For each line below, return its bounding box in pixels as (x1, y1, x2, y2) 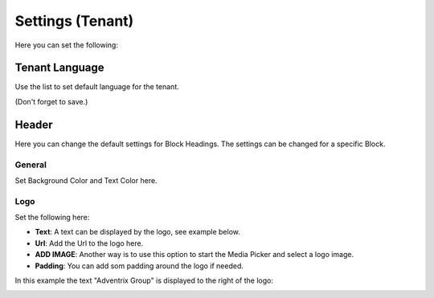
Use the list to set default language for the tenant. (14, 82, 180, 92)
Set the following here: (14, 213, 90, 222)
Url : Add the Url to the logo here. (35, 238, 144, 248)
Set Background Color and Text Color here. (14, 175, 158, 185)
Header (14, 117, 53, 132)
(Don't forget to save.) (14, 96, 88, 106)
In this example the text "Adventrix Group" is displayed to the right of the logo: (14, 276, 273, 285)
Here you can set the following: (14, 40, 118, 50)
